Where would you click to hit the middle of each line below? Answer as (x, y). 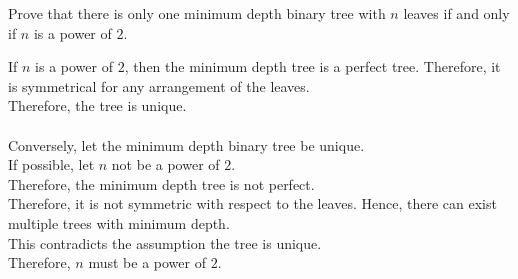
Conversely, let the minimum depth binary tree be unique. (186, 144)
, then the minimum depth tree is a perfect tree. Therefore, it (312, 66)
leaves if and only (456, 13)
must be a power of (147, 262)
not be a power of (165, 164)
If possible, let (51, 164)
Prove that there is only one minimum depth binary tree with (197, 13)
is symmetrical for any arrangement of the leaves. (159, 85)
